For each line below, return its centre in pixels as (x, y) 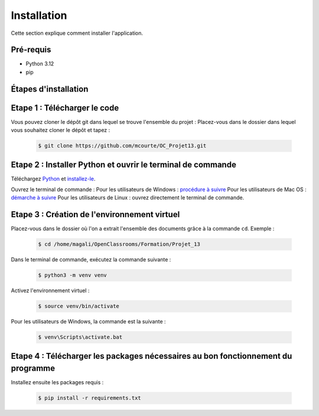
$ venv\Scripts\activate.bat (80, 337)
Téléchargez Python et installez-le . (53, 178)
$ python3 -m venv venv (73, 275)
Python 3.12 (40, 64)
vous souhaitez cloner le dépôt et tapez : (61, 130)
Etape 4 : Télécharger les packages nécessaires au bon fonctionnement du (152, 356)
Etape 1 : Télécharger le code (65, 108)
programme (33, 368)
